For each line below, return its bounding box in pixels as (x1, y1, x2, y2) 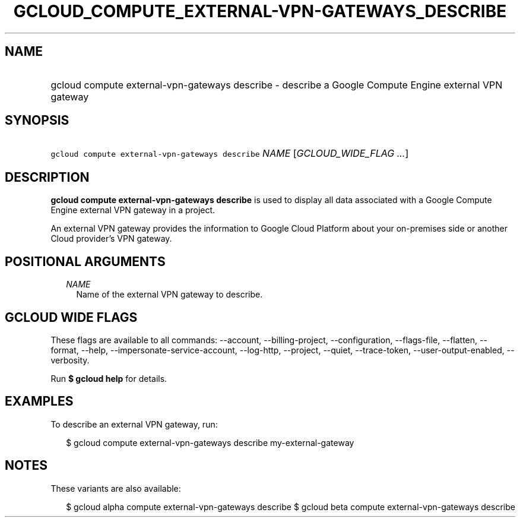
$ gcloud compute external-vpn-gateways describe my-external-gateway (66, 437, 354, 448)
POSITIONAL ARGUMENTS (5, 254, 166, 269)
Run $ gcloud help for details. (50, 373, 167, 384)
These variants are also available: (50, 483, 181, 493)
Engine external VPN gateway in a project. (50, 205, 215, 216)
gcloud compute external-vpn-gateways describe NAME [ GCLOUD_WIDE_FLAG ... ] (50, 147, 409, 160)
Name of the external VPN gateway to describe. (76, 289, 263, 300)
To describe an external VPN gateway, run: (50, 419, 218, 429)
